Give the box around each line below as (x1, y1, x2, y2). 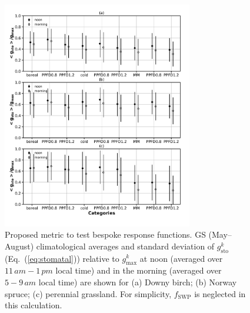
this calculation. (5, 299, 62, 311)
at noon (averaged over (139, 252, 223, 264)
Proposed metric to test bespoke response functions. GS (5, 228, 206, 241)
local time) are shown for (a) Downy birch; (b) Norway (38, 275, 237, 288)
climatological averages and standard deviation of (36, 239, 215, 252)
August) (5, 239, 34, 252)
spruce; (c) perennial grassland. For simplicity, (5, 287, 172, 299)
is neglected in (194, 287, 246, 299)
